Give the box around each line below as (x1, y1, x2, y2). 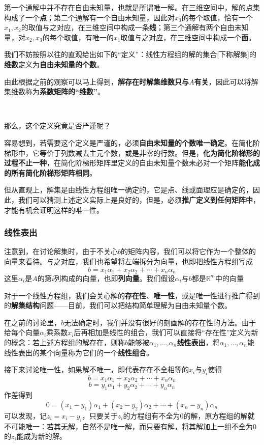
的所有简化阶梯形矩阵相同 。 (4, 167, 96, 178)
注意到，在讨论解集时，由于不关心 (4, 246, 118, 257)
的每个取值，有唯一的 (42, 32, 114, 42)
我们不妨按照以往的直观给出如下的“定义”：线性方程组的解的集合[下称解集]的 (4, 49, 256, 60)
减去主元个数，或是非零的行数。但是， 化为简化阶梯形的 (75, 147, 260, 158)
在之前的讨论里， (4, 317, 61, 327)
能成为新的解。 (16, 431, 67, 441)
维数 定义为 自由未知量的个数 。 (4, 59, 104, 69)
